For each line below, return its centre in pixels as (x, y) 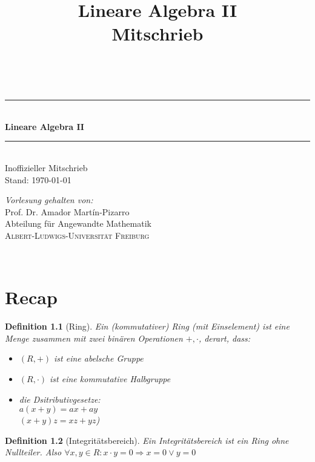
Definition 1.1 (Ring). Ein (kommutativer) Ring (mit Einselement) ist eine (147, 326)
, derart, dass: (224, 338)
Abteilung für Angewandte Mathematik (78, 223)
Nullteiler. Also (33, 452)
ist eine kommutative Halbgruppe (110, 379)
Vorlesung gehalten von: (49, 200)
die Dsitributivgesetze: (60, 399)
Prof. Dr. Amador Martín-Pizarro (67, 211)
